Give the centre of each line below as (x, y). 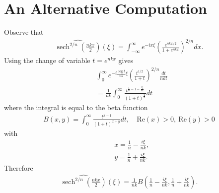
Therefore (19, 167)
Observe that (24, 32)
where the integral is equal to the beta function (76, 107)
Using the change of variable (47, 60)
